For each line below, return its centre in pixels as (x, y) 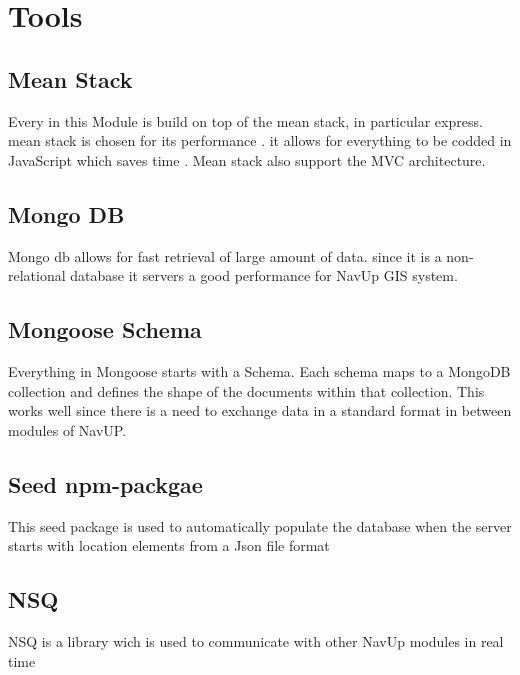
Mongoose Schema (105, 329)
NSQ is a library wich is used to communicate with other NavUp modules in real (256, 640)
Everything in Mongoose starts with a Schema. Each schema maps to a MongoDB (259, 370)
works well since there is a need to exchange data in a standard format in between (260, 410)
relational (37, 275)
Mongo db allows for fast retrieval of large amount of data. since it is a (225, 255)
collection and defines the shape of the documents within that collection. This (246, 390)
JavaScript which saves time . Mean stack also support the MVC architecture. (247, 159)
